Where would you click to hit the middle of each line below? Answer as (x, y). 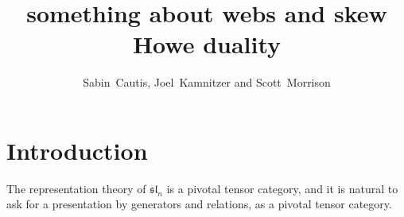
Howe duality (207, 44)
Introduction (77, 150)
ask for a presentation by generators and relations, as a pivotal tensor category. (199, 204)
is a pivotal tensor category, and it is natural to (282, 188)
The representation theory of (76, 188)
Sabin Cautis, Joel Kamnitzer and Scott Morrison (207, 82)
